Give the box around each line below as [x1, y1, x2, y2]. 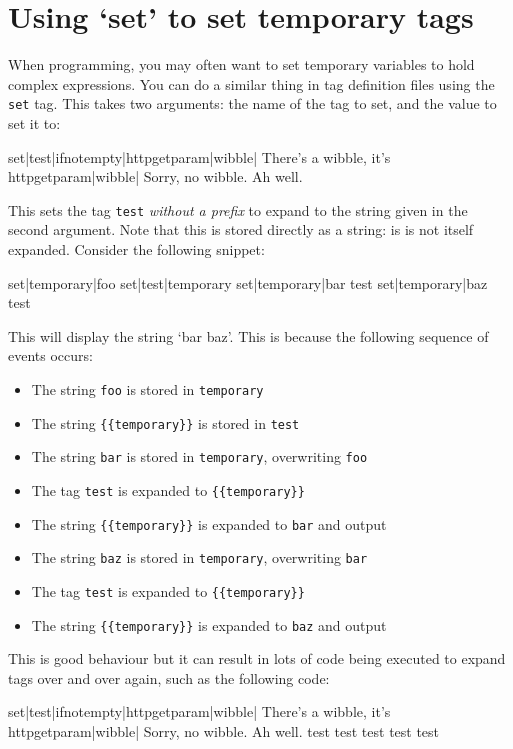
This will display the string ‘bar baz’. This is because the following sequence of [8, 325, 489, 346]
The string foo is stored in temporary [31, 378, 264, 399]
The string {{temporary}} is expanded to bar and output [31, 513, 387, 534]
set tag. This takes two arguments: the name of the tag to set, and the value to [8, 93, 497, 114]
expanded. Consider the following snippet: [8, 239, 265, 259]
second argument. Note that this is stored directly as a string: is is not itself [8, 219, 474, 240]
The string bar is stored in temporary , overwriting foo [31, 446, 368, 467]
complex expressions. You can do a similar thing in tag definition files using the [8, 73, 495, 94]
